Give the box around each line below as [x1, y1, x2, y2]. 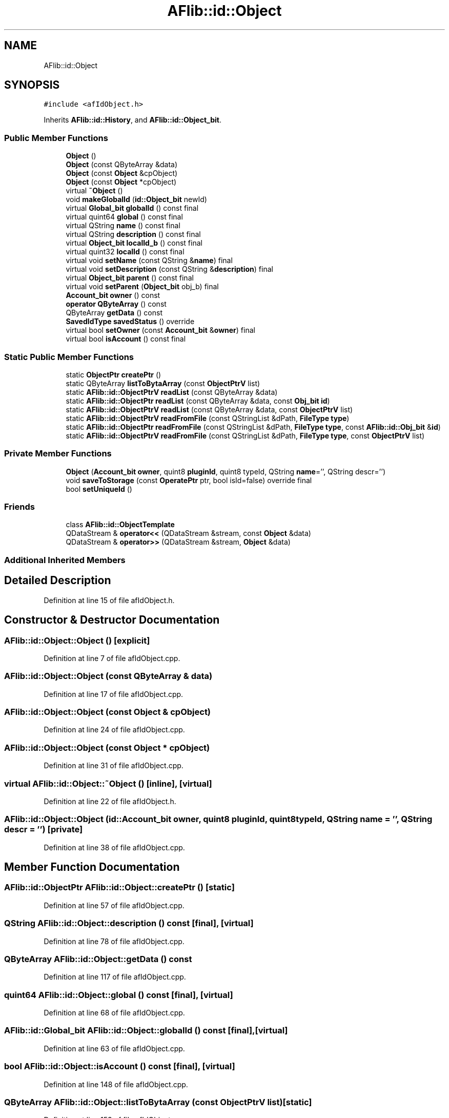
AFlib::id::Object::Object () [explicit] [4, 635, 150, 646]
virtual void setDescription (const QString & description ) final [66, 265, 273, 274]
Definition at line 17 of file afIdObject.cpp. [44, 689, 183, 698]
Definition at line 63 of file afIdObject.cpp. [44, 1044, 185, 1053]
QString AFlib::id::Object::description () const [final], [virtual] [4, 918, 254, 929]
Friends [4, 502, 35, 512]
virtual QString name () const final [66, 221, 180, 230]
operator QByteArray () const [66, 300, 167, 309]
